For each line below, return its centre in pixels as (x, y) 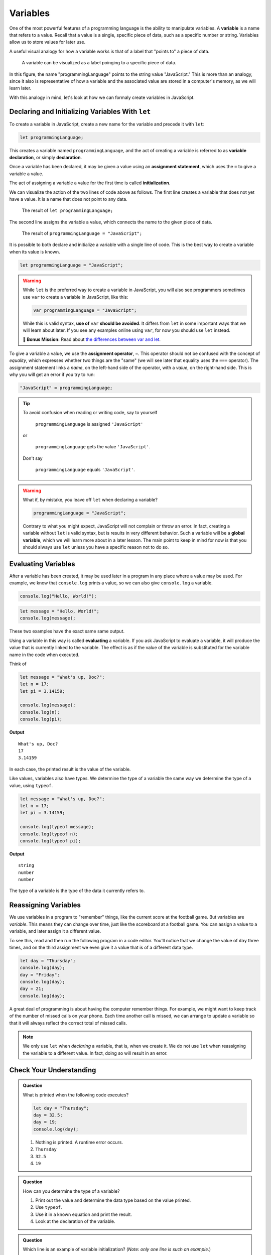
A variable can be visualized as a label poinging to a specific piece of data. (99, 63)
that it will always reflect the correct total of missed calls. (68, 1023)
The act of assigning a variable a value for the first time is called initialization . (90, 183)
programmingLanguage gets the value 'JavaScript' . (93, 447)
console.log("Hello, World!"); (58, 596)
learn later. (20, 88)
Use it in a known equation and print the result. (84, 1214)
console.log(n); (40, 712)
